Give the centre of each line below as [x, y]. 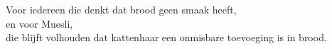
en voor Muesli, [39, 23]
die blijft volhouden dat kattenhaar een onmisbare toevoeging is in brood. [166, 37]
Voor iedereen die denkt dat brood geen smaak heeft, [121, 9]
